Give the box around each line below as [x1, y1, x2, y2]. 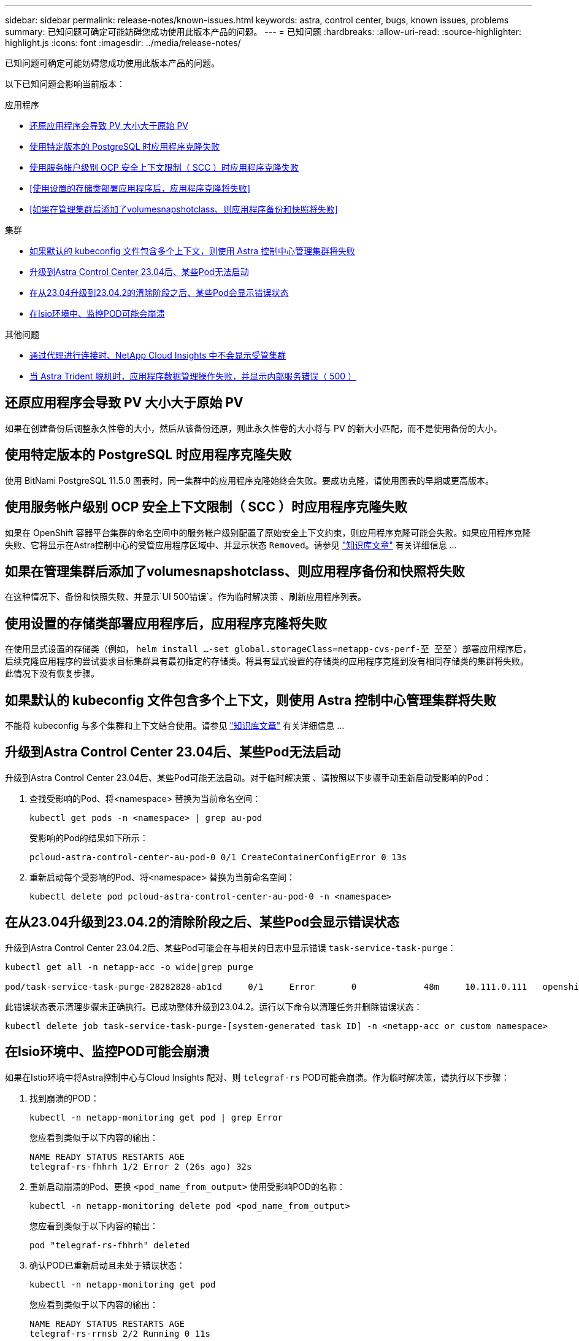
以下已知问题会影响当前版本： [5, 79, 125, 89]
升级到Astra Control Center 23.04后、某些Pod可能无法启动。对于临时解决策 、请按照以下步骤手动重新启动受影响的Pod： [5, 772, 492, 783]
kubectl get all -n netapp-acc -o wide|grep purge [5, 962, 253, 972]
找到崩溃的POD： [29, 1092, 99, 1103]
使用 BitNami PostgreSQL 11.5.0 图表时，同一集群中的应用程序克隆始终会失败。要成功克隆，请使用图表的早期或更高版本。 [5, 475, 494, 486]
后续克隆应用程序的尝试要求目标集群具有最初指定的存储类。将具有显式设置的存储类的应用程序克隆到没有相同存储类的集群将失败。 [5, 656, 529, 667]
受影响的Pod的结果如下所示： [29, 832, 148, 843]
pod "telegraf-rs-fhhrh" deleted [29, 1240, 190, 1250]
